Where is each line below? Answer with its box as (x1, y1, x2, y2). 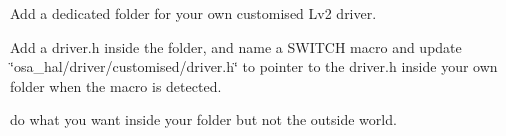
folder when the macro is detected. (10, 75, 222, 96)
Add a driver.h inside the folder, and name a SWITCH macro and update (10, 36, 462, 57)
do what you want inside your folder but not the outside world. (10, 109, 397, 130)
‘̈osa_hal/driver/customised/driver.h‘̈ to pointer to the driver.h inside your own (10, 56, 498, 77)
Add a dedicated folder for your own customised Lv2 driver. (10, 3, 377, 23)
